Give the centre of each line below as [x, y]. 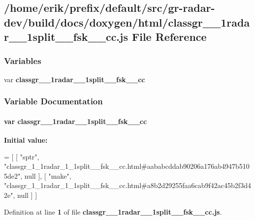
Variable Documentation [53, 101]
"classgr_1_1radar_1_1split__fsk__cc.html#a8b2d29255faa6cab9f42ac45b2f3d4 [127, 185]
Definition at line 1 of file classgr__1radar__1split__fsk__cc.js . [113, 211]
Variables [23, 61]
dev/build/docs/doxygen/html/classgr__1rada [127, 22]
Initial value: [26, 140]
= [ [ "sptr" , [22, 156]
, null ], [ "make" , [46, 175]
